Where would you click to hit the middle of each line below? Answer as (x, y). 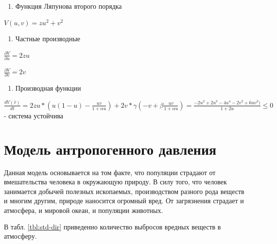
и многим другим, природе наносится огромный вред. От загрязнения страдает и (124, 201)
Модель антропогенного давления (110, 149)
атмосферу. (20, 236)
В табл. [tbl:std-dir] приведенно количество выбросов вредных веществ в (113, 226)
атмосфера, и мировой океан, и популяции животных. (84, 210)
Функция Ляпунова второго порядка (69, 6)
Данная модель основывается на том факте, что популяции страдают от (110, 172)
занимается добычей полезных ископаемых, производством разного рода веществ (124, 191)
